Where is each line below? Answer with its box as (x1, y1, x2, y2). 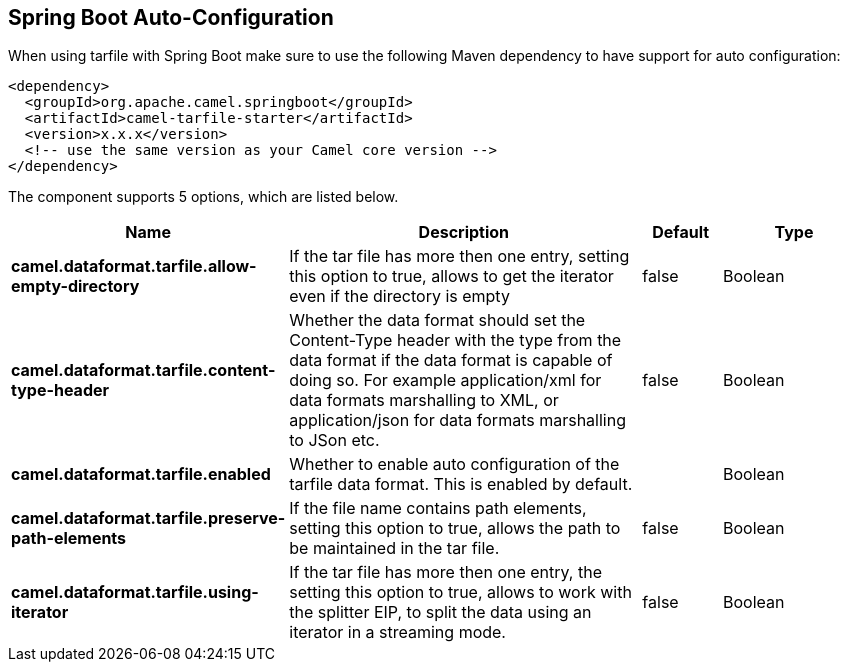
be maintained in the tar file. (289, 538, 500, 559)
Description (418, 222, 510, 243)
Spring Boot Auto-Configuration (8, 5, 334, 30)
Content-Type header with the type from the (289, 330, 622, 351)
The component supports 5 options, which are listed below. (8, 188, 399, 206)
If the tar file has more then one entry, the (289, 562, 602, 583)
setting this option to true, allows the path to (289, 518, 621, 539)
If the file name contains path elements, (289, 498, 587, 519)
